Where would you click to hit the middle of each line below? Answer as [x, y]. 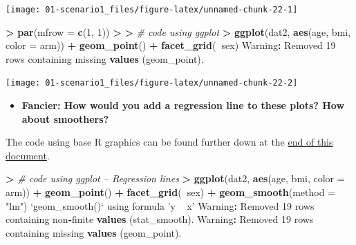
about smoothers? [65, 118]
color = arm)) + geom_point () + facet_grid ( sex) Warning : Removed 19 [171, 45]
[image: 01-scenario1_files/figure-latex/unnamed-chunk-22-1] [152, 10]
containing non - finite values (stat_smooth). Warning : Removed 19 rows [160, 219]
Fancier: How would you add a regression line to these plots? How [183, 105]
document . [28, 155]
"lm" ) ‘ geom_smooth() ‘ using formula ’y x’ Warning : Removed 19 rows [160, 205]
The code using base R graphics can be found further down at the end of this [169, 142]
